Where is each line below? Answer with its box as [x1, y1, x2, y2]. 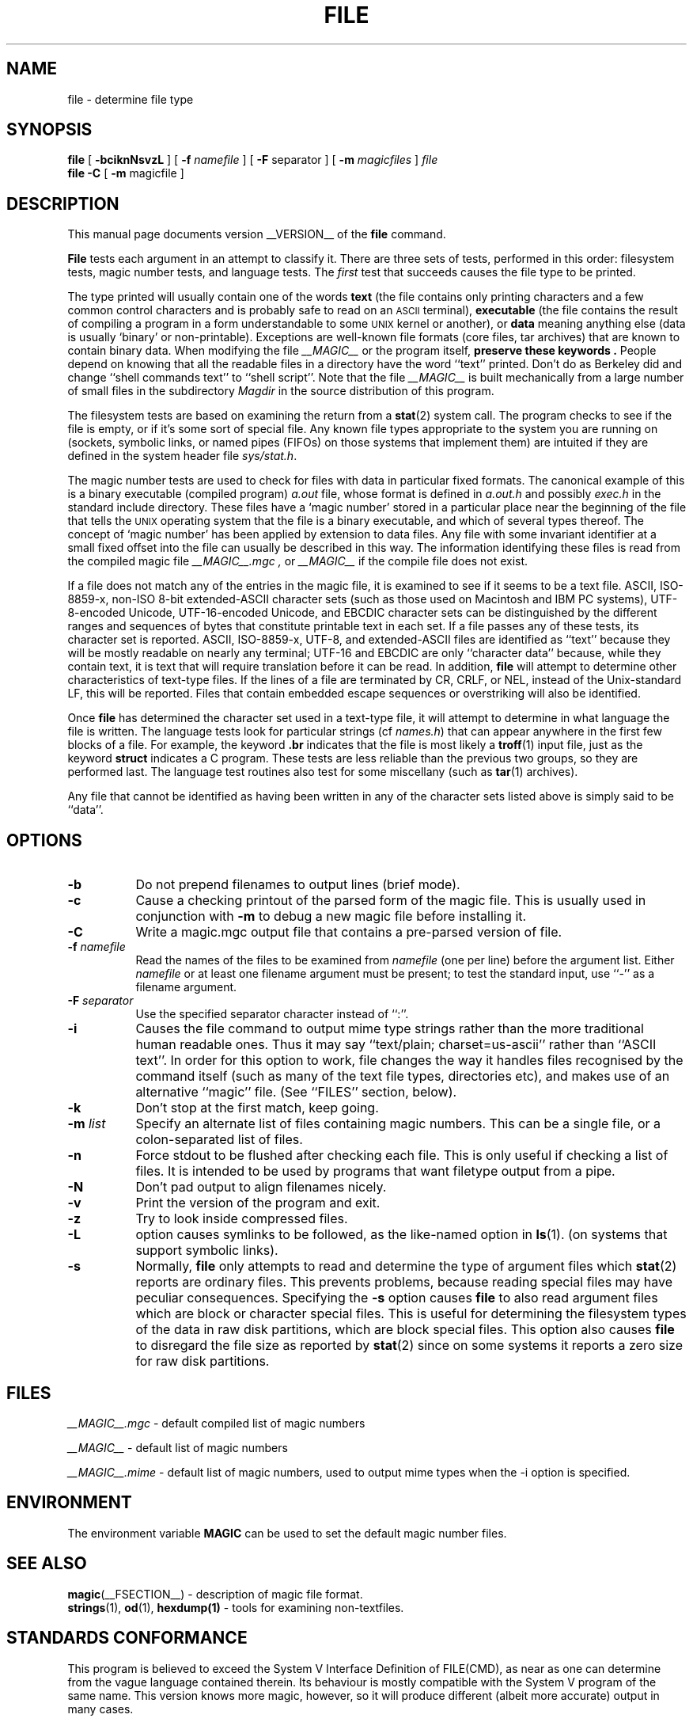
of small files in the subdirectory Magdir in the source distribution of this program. [67, 384, 494, 398]
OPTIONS [6, 830, 82, 850]
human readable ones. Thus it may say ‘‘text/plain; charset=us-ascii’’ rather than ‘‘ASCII [135, 1036, 657, 1053]
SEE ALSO [6, 1553, 87, 1574]
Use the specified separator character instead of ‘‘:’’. [135, 1007, 409, 1021]
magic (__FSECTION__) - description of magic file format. [67, 1587, 363, 1601]
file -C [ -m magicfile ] [67, 166, 184, 181]
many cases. [67, 1701, 134, 1716]
